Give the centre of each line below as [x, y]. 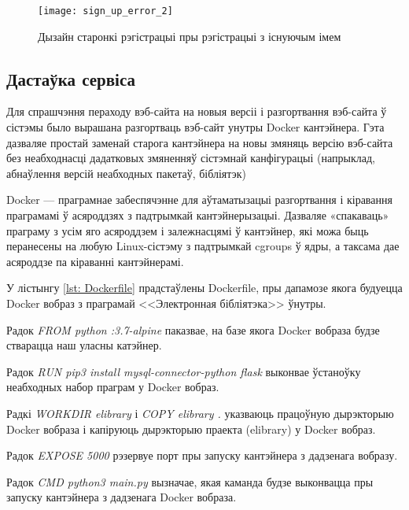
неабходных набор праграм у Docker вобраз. [113, 387]
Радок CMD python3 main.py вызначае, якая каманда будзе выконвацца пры [190, 481]
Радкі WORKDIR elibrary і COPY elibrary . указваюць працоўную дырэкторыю [200, 413]
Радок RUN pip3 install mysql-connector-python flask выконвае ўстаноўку [184, 371]
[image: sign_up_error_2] [105, 11]
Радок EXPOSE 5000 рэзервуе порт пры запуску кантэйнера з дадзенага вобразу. [202, 455]
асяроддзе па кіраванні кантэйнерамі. [95, 261]
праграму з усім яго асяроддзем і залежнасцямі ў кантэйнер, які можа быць [188, 230]
